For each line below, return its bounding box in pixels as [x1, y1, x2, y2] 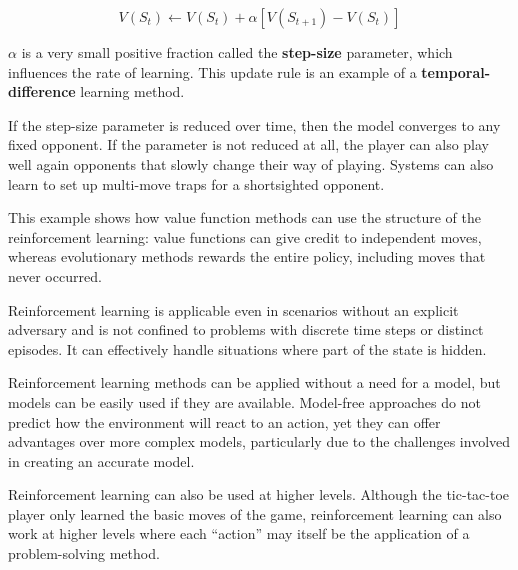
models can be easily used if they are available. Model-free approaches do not [8, 391, 481, 412]
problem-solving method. [8, 543, 160, 564]
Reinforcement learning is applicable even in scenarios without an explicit [8, 299, 459, 320]
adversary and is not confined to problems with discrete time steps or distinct [8, 319, 484, 340]
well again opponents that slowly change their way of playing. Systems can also [8, 153, 494, 174]
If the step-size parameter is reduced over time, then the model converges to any [8, 114, 501, 135]
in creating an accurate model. [8, 450, 195, 471]
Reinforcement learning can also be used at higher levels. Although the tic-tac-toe [8, 484, 510, 505]
